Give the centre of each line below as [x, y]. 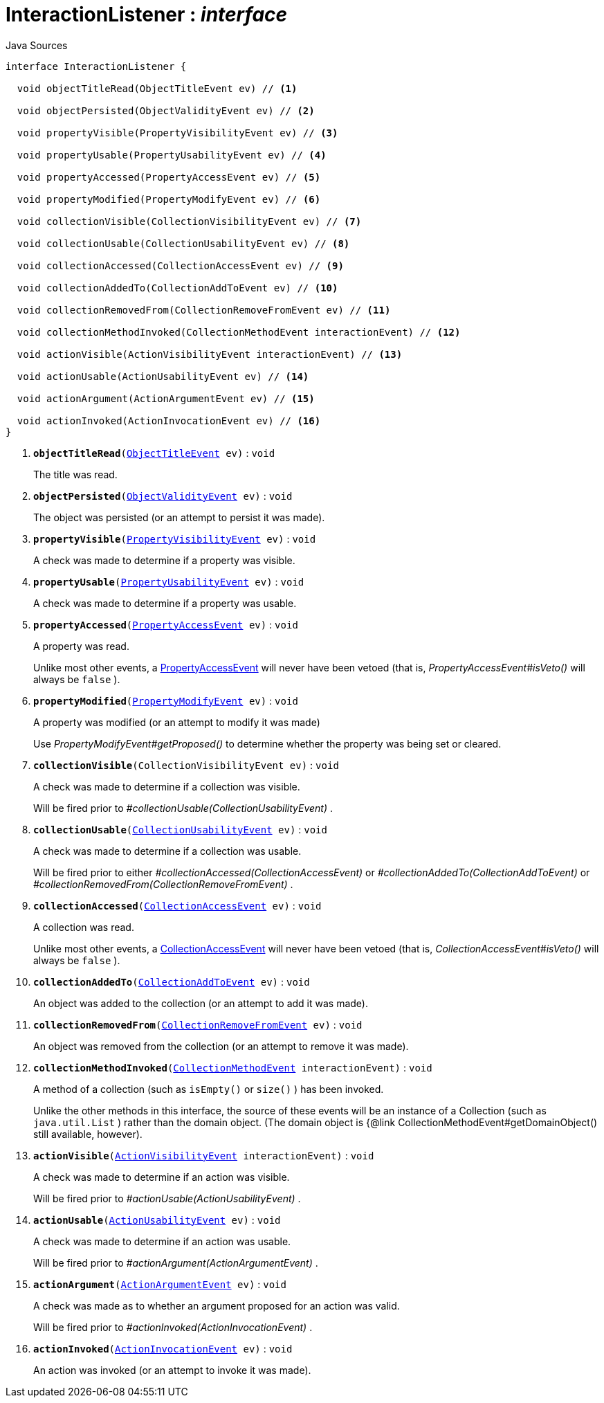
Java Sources [37, 45]
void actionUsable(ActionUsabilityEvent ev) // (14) [163, 376]
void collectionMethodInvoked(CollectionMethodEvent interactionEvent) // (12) [239, 332]
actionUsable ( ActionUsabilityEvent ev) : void [157, 1220]
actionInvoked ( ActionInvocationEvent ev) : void [163, 1348]
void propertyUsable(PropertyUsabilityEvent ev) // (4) [172, 155]
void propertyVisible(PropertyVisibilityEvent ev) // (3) [177, 133]
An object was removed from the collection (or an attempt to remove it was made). [221, 1046]
